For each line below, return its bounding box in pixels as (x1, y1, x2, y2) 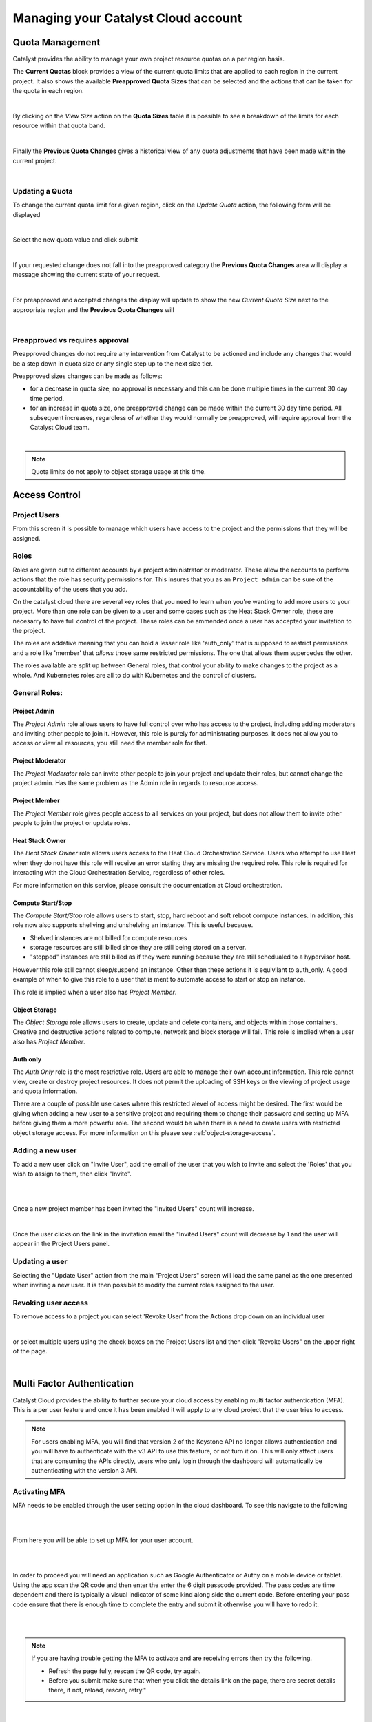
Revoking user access (12, 1298, 89, 1307)
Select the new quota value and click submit (12, 236, 138, 244)
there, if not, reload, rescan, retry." (48, 1686, 147, 1694)
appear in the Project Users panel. (12, 1240, 110, 1248)
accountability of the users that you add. (12, 585, 128, 593)
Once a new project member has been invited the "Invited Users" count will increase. (12, 1205, 254, 1213)
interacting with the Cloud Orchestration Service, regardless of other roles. (12, 869, 225, 877)
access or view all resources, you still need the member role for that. (12, 739, 207, 747)
